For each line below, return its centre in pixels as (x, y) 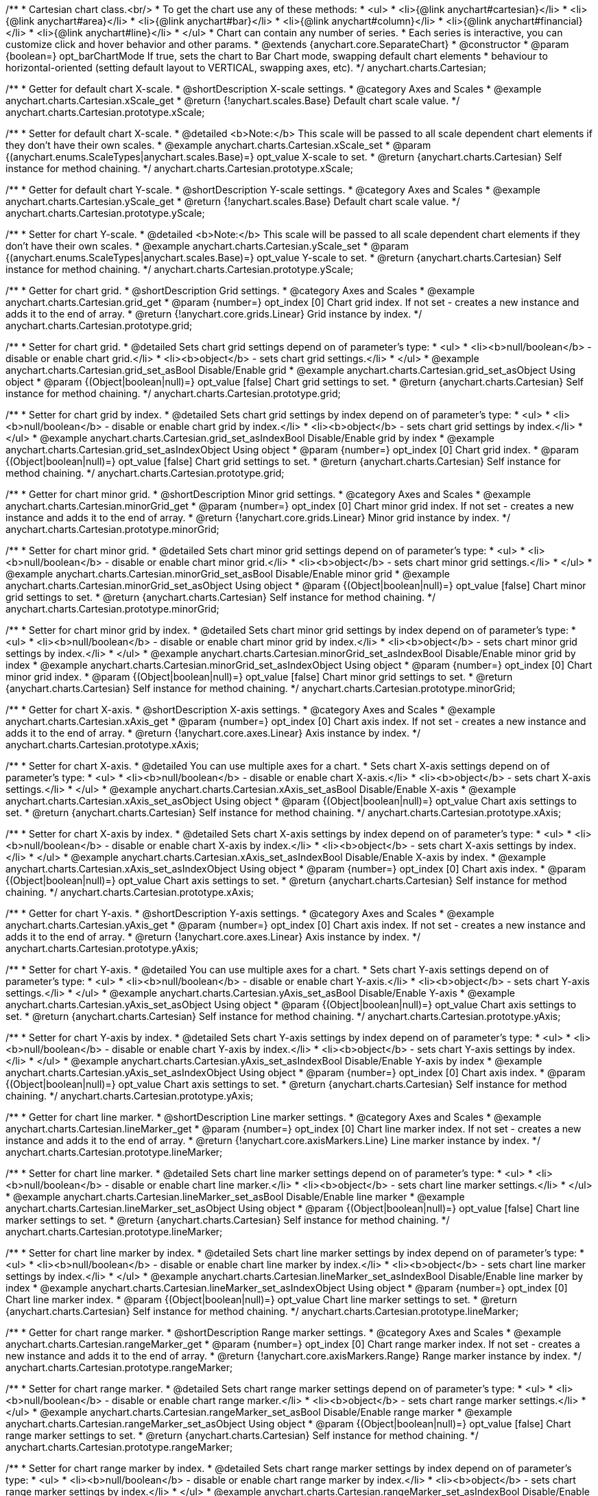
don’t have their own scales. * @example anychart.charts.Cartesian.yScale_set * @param (207, 246)
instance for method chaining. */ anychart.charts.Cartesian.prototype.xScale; (180, 168)
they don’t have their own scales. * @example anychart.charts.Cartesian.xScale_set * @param (218, 145)
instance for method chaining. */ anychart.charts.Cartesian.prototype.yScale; (180, 269)
